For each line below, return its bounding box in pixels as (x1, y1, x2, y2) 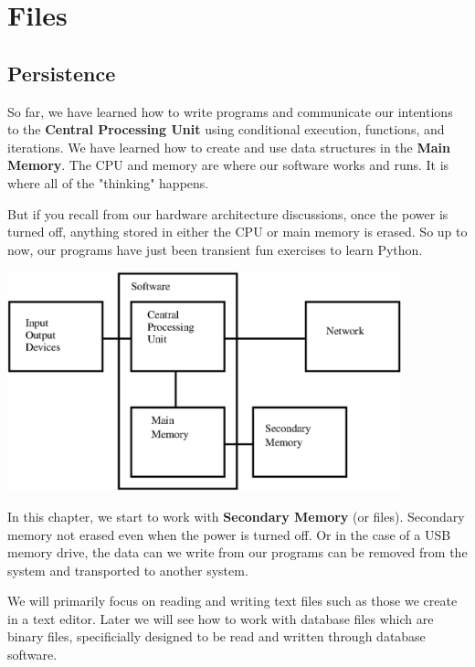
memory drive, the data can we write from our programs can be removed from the (7, 543, 468, 562)
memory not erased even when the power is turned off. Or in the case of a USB (7, 524, 451, 544)
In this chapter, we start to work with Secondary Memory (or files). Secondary (7, 506, 465, 525)
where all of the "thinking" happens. (7, 173, 209, 192)
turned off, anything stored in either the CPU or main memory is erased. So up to (7, 222, 468, 241)
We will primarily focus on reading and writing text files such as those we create (7, 591, 458, 610)
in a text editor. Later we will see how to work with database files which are (7, 609, 434, 628)
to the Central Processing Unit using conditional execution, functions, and (7, 120, 445, 139)
